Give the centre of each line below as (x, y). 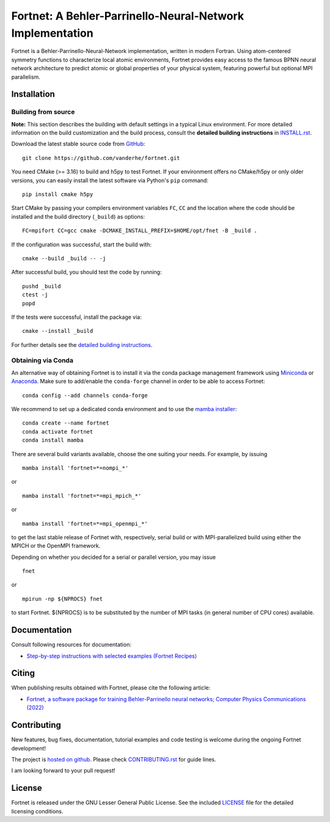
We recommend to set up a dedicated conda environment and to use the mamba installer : (124, 409)
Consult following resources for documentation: (71, 645)
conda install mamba (53, 440)
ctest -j (35, 295)
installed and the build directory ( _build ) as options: (78, 216)
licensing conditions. (37, 811)
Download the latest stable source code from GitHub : (78, 144)
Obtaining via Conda (42, 360)
